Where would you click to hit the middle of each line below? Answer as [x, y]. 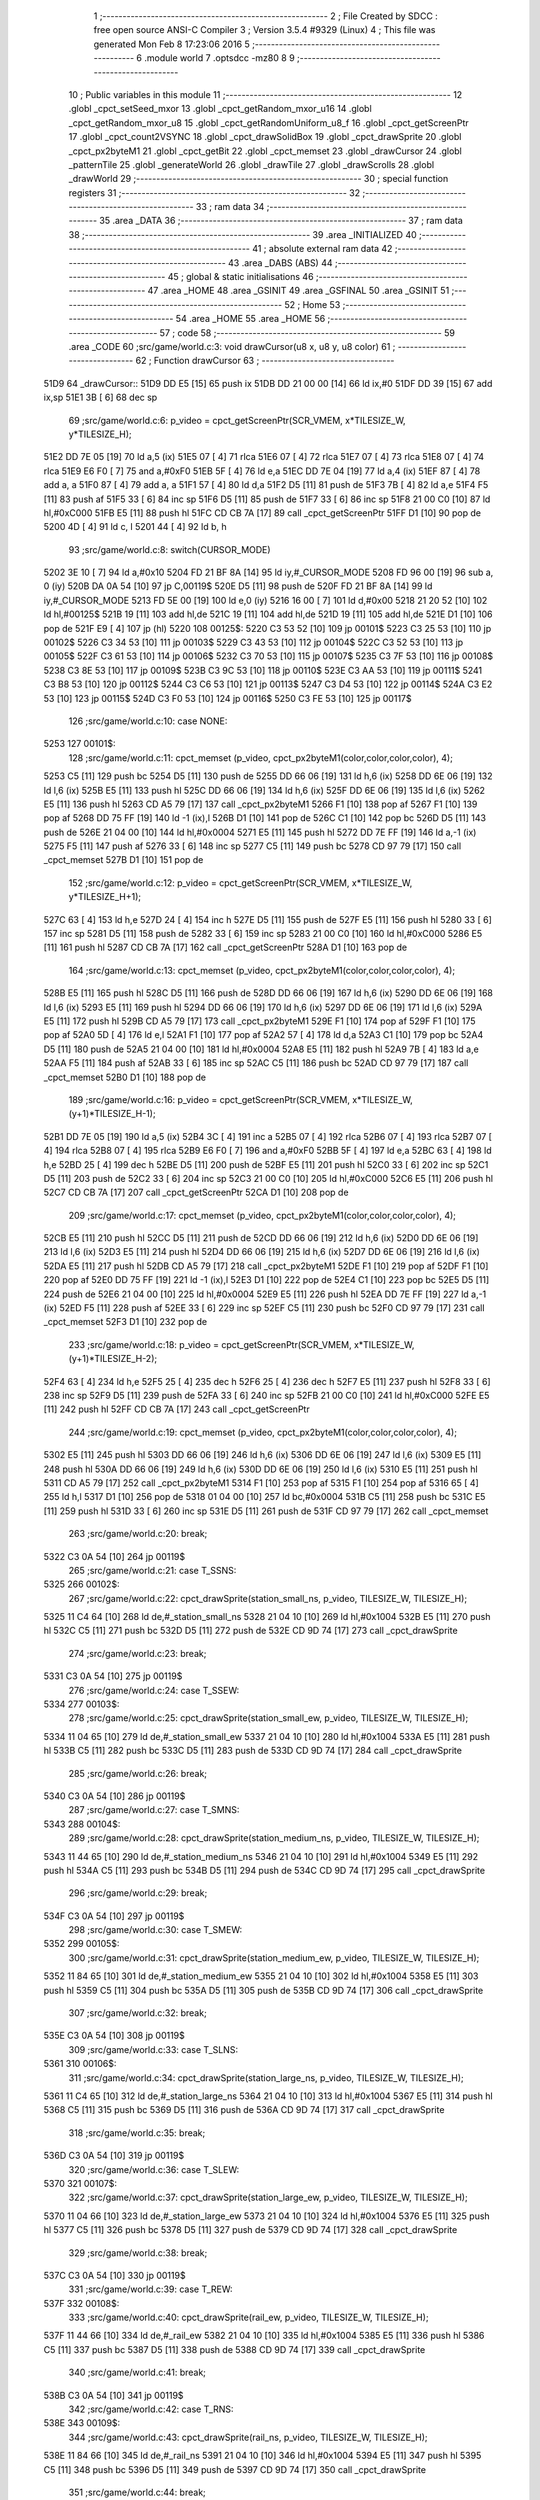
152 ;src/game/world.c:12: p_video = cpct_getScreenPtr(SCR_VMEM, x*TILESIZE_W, [240, 882]
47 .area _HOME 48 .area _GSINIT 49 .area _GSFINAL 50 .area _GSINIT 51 [298, 291]
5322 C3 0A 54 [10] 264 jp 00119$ [114, 1556]
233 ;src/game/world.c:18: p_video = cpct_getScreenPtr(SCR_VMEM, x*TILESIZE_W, [241, 1344]
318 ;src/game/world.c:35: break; [137, 2132]
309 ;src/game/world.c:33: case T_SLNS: [153, 2049]
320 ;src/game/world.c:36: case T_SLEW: [154, 2169]
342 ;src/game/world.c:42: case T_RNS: [151, 2409]
